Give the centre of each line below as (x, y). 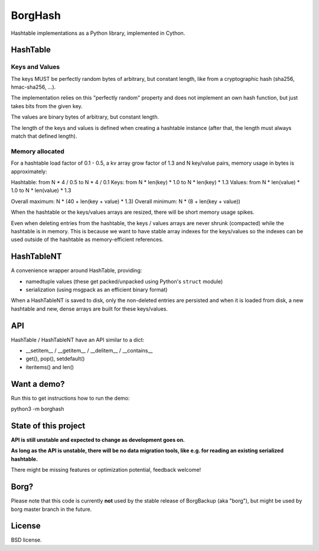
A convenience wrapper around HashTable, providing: (77, 270)
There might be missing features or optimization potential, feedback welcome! (106, 470)
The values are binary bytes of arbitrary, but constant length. (85, 117)
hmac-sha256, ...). (33, 87)
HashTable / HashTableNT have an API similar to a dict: (78, 340)
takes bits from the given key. (47, 106)
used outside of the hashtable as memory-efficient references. (87, 240)
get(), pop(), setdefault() (55, 359)
